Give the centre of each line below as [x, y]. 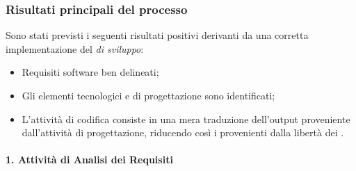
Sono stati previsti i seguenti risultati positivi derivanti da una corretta [157, 35]
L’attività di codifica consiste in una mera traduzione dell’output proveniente [186, 119]
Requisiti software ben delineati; [90, 72]
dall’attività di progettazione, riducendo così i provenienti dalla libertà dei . [183, 132]
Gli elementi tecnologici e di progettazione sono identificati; [148, 95]
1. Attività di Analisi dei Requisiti [89, 160]
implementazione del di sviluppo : [75, 48]
